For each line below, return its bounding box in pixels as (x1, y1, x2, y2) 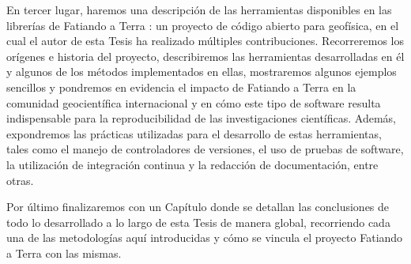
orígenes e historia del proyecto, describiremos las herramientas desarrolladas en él (6, 47, 405, 64)
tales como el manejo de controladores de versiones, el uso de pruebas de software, (6, 141, 404, 157)
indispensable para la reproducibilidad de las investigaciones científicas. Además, (6, 110, 397, 126)
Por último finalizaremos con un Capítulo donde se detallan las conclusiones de (6, 198, 390, 215)
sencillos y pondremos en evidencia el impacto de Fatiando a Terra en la (6, 78, 356, 95)
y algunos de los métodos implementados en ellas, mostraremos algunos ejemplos (6, 63, 397, 80)
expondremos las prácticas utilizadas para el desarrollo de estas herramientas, (6, 125, 382, 141)
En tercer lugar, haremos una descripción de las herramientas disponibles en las (6, 2, 392, 17)
